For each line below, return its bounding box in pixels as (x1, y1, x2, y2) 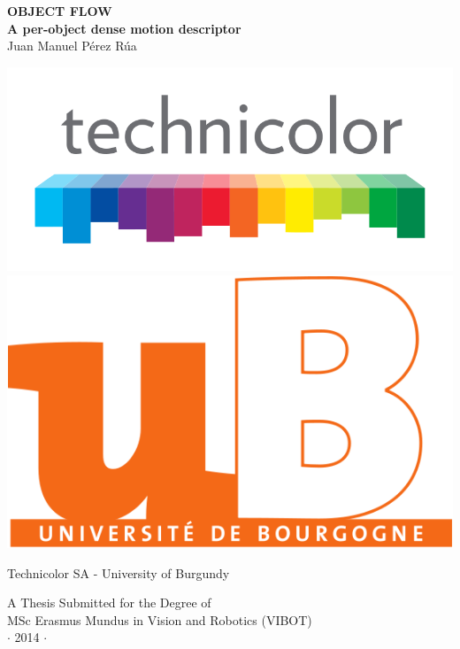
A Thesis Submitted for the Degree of (7, 593, 211, 612)
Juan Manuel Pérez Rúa (7, 36, 137, 55)
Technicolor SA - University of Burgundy (7, 563, 230, 582)
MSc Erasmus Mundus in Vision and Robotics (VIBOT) (7, 610, 312, 629)
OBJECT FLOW (7, 2, 112, 19)
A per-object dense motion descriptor (7, 19, 241, 37)
